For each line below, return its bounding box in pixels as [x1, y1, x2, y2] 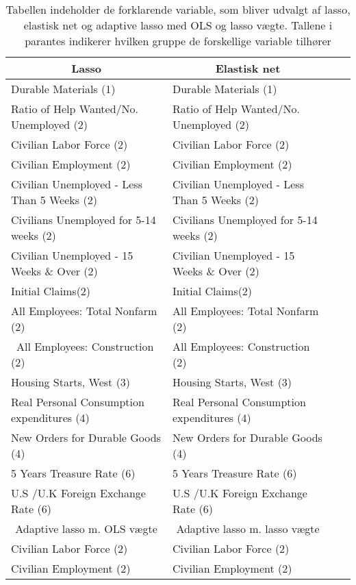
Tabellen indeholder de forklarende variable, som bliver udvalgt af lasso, [5, 1, 351, 17]
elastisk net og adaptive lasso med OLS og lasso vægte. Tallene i [23, 17, 333, 33]
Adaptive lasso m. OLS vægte [15, 521, 157, 536]
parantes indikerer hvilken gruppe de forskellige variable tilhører [25, 33, 331, 49]
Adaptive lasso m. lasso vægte [176, 521, 320, 536]
